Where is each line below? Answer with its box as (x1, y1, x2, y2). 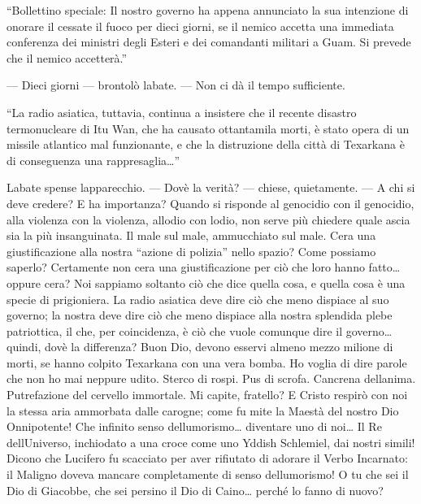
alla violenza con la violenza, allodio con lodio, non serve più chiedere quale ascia (7, 211, 410, 228)
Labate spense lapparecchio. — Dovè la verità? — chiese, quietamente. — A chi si (7, 179, 415, 196)
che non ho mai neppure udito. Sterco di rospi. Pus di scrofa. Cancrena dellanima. (7, 370, 416, 387)
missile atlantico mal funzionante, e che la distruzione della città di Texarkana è (7, 136, 405, 153)
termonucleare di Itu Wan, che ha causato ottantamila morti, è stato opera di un (7, 119, 410, 137)
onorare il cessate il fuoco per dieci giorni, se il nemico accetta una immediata (7, 17, 394, 34)
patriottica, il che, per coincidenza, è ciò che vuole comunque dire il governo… (7, 322, 393, 339)
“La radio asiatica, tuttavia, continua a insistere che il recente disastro (7, 103, 357, 120)
